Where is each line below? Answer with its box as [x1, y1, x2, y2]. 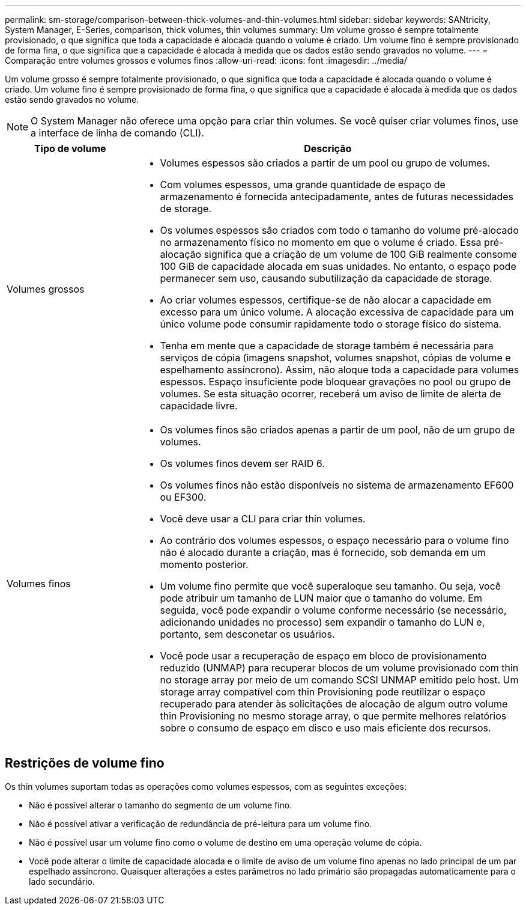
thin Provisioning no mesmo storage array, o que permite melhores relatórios [160, 710, 507, 722]
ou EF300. [160, 491, 207, 503]
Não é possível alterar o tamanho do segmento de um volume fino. [29, 799, 292, 810]
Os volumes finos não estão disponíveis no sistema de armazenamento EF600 [160, 479, 514, 491]
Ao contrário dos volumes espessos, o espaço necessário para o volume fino [160, 534, 509, 546]
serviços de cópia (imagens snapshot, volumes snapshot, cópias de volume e [160, 352, 511, 364]
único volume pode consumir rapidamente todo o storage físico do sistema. [160, 318, 502, 330]
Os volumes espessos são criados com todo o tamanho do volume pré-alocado [160, 224, 519, 236]
